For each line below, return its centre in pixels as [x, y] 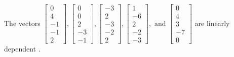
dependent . [22, 49]
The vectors [22, 23]
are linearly [212, 23]
